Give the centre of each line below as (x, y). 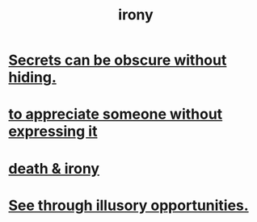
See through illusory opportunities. (128, 205)
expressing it (53, 132)
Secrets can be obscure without (118, 60)
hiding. (32, 77)
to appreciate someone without (116, 114)
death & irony (54, 168)
